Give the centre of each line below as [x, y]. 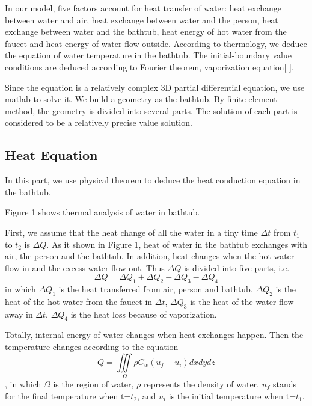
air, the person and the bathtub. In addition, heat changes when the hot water [150, 256]
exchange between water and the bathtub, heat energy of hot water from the [146, 32]
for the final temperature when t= [68, 395]
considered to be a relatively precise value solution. [99, 122]
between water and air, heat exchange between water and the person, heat [142, 20]
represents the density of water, [201, 384]
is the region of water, [93, 384]
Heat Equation [51, 155]
